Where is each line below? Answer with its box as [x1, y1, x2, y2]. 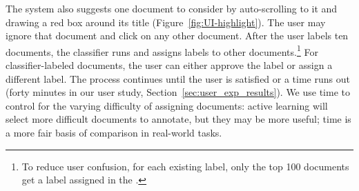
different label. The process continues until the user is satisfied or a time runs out [6, 71, 350, 86]
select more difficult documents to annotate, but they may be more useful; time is [6, 112, 351, 126]
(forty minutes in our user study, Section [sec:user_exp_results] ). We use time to [6, 85, 351, 99]
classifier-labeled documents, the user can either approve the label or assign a [6, 58, 333, 72]
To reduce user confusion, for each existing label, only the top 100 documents [21, 159, 349, 173]
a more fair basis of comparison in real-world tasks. [6, 125, 222, 139]
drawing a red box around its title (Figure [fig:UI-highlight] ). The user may [6, 14, 326, 29]
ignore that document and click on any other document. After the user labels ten [6, 28, 349, 43]
